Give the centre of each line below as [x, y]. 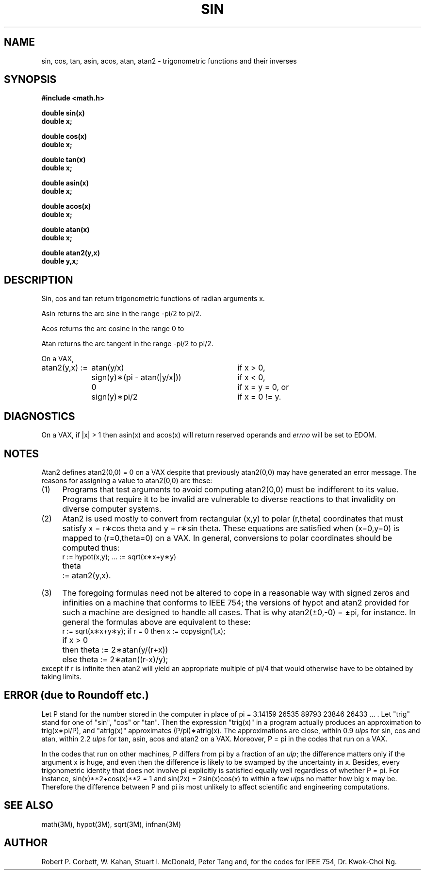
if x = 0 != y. [259, 397]
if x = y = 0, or [263, 387]
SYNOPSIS [30, 80]
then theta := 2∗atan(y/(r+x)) [115, 649]
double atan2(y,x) [71, 253]
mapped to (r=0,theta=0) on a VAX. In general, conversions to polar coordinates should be [227, 538]
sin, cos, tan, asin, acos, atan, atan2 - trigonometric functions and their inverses [169, 61]
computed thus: [91, 547]
